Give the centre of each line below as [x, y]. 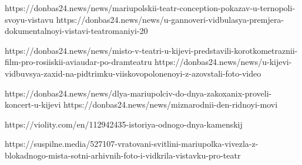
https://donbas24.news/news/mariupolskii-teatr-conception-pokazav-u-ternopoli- [150, 8]
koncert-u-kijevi [33, 104]
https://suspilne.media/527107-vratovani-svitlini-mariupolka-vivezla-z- [132, 144]
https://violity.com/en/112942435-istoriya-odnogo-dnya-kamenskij [124, 124]
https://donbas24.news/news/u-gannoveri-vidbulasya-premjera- [170, 19]
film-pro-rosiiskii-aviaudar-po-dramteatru [78, 62]
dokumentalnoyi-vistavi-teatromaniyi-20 [76, 31]
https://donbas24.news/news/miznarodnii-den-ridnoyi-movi [170, 104]
